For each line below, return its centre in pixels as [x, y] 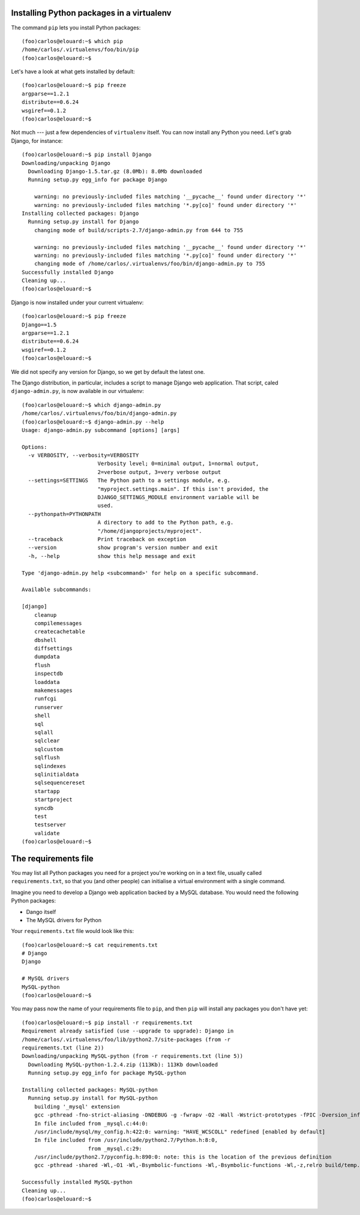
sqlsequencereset [59, 783]
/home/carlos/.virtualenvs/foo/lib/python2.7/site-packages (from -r [126, 1039]
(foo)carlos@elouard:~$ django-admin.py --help [93, 422]
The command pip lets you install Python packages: [76, 28]
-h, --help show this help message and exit [112, 556]
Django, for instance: [37, 140]
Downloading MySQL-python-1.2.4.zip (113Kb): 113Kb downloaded [123, 1064]
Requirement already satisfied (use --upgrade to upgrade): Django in [128, 1031]
